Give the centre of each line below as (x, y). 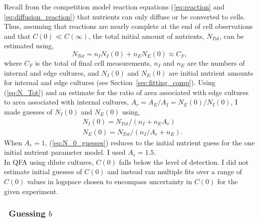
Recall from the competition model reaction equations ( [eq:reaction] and (114, 6)
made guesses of (28, 111)
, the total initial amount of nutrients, (146, 36)
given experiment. (31, 191)
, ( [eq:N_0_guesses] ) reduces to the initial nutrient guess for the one (150, 142)
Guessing (27, 213)
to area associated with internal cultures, (67, 102)
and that (17, 36)
